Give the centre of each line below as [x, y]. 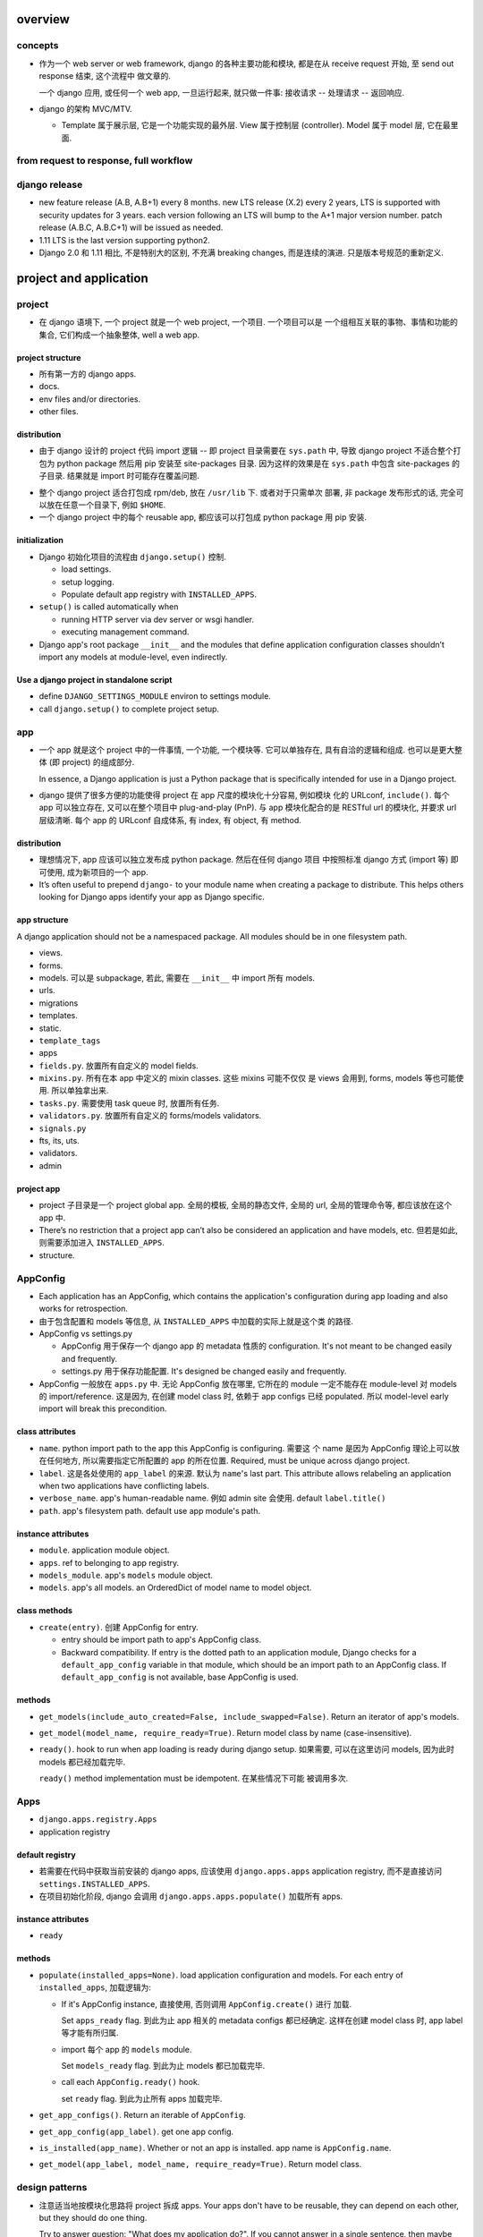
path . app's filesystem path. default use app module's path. [150, 1510]
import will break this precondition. [103, 1408]
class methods [45, 1611]
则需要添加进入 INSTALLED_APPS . [102, 1243]
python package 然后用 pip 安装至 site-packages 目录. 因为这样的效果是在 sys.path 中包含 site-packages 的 [258, 463]
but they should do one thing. [93, 2217]
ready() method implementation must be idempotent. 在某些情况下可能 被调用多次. [194, 1778]
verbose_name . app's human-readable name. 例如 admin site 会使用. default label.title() [212, 1498]
